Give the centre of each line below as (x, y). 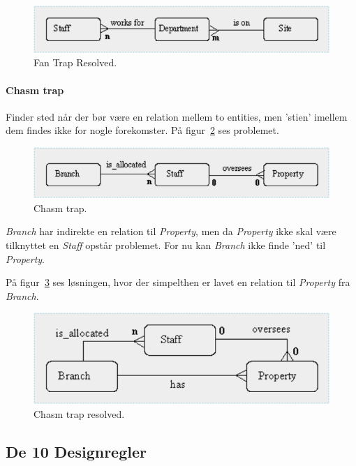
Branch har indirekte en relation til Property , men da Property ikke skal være (171, 231)
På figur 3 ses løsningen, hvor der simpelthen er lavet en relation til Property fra (178, 282)
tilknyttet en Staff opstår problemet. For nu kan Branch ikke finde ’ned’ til (166, 245)
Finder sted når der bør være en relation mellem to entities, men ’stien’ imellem (177, 116)
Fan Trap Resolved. (75, 62)
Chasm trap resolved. (79, 413)
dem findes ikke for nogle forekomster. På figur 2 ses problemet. (142, 130)
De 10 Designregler (76, 451)
